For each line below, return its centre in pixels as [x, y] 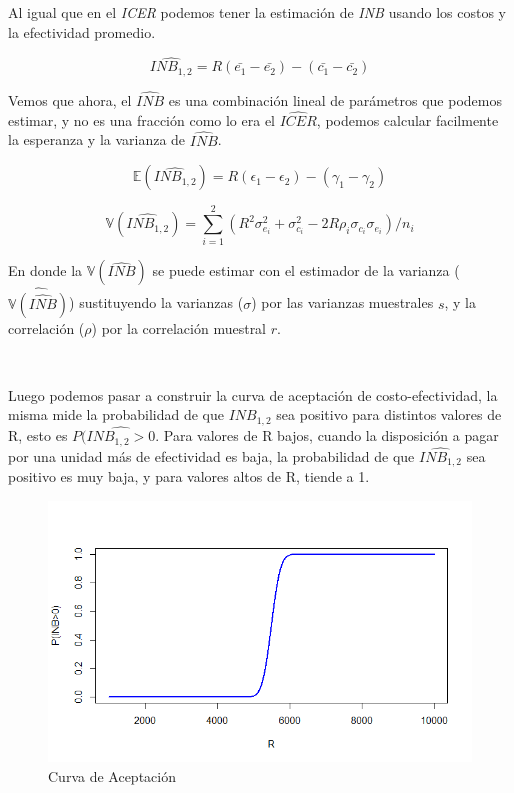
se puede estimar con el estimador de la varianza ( [306, 270]
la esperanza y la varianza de [97, 139]
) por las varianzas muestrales [342, 302]
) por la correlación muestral [179, 327]
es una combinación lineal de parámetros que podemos [335, 100]
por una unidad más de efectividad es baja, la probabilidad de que [211, 455]
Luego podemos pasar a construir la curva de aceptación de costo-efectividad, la [253, 394]
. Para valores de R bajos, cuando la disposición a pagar [327, 435]
